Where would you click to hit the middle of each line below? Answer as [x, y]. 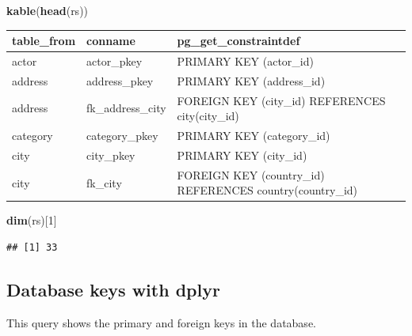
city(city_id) [208, 116]
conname [111, 41]
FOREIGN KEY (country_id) [251, 174]
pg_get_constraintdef [238, 41]
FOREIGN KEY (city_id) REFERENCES [281, 100]
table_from [44, 41]
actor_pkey [114, 60]
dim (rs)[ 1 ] [32, 220]
